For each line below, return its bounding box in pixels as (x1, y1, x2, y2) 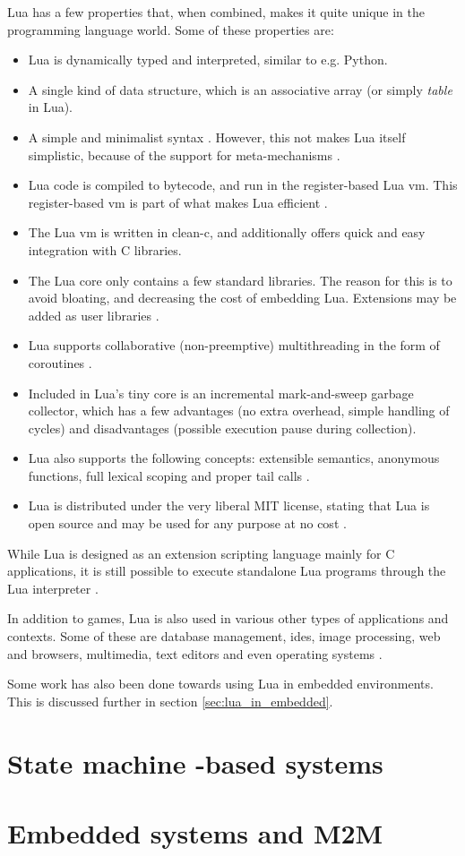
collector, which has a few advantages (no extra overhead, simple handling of (28, 401, 450, 420)
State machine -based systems (7, 744, 383, 781)
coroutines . (28, 353, 92, 372)
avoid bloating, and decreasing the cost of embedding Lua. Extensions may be (28, 288, 457, 307)
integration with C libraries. (28, 240, 182, 259)
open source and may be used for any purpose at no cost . (28, 514, 347, 533)
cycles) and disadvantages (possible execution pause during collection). (28, 418, 417, 437)
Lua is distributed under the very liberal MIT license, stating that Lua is (28, 496, 430, 515)
